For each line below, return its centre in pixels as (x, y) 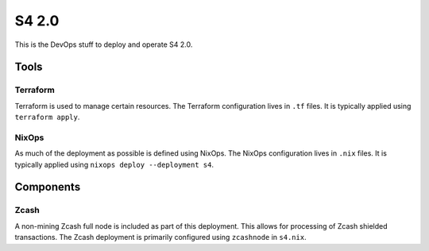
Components (48, 187)
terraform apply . (47, 117)
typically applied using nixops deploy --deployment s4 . (114, 164)
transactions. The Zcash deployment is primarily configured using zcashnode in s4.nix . (160, 237)
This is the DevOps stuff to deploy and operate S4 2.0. (104, 44)
